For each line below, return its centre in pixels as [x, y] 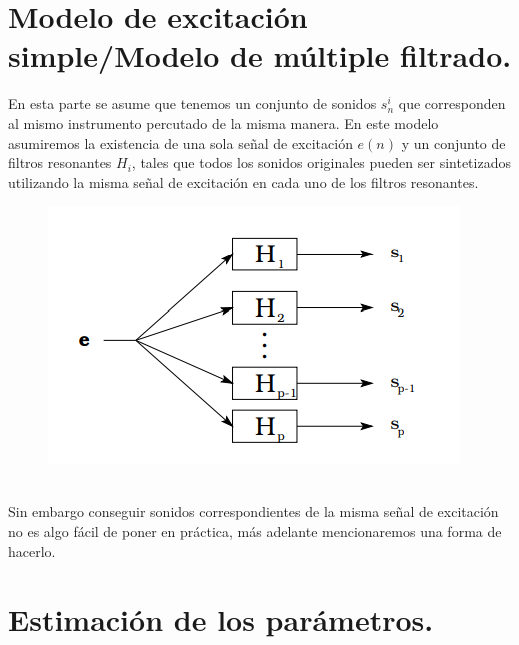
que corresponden [452, 103]
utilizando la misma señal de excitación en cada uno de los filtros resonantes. [243, 181]
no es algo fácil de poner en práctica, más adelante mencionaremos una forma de [255, 531]
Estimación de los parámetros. [221, 619]
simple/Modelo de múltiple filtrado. [260, 55]
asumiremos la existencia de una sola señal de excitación [180, 142]
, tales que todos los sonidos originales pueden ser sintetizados [321, 162]
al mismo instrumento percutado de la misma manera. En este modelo [223, 122]
